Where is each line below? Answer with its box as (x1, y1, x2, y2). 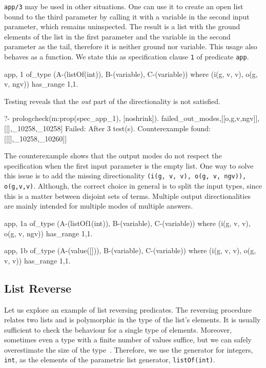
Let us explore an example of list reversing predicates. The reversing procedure (4, 304, 252, 315)
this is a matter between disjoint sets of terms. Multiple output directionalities (4, 190, 251, 201)
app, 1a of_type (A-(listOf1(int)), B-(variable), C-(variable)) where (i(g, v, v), (4, 217, 251, 228)
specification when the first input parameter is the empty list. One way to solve (4, 160, 254, 171)
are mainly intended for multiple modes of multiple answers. (4, 200, 193, 211)
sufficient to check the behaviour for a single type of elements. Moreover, (4, 324, 232, 335)
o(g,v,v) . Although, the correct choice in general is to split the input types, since (4, 180, 262, 191)
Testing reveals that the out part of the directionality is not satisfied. (4, 95, 220, 106)
